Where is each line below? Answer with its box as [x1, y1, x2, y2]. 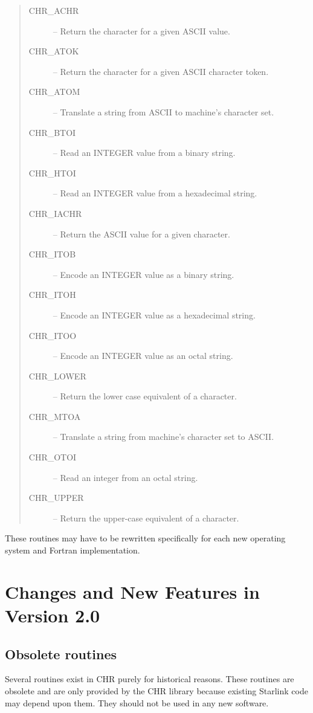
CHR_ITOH [28, 288, 76, 301]
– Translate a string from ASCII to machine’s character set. [53, 105, 274, 118]
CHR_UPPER [28, 491, 84, 504]
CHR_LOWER [28, 369, 86, 382]
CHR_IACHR [28, 207, 82, 219]
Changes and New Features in [5, 579, 260, 604]
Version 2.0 [5, 603, 100, 627]
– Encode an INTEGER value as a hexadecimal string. [53, 308, 256, 321]
